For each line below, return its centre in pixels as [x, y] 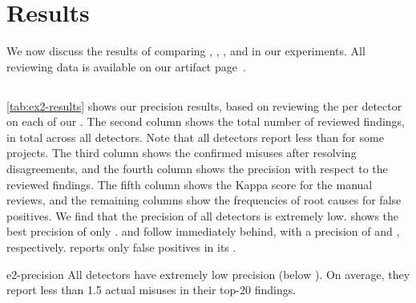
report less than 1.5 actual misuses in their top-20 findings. [151, 290]
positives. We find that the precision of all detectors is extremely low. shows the [203, 215]
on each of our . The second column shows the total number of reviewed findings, [206, 121]
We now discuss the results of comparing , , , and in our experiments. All [186, 51]
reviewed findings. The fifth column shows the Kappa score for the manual [190, 184]
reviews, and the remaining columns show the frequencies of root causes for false [204, 200]
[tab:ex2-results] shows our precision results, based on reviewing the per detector [204, 105]
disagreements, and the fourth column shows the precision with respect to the [197, 169]
